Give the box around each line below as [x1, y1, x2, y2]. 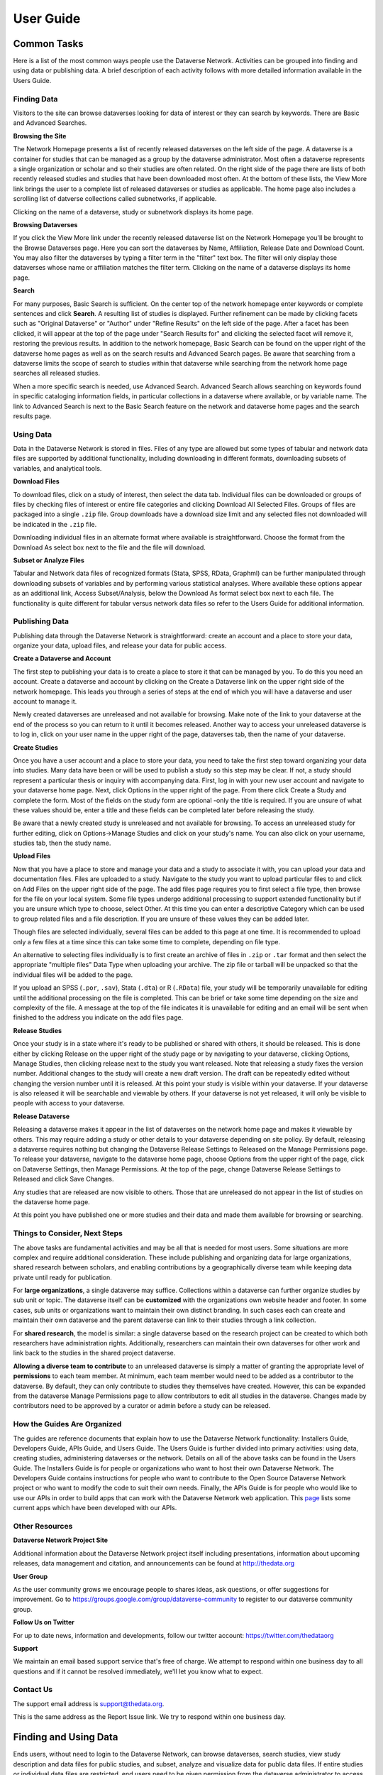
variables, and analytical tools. [13, 464, 102, 472]
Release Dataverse [13, 1112, 70, 1120]
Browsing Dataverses [13, 220, 78, 229]
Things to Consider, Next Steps [13, 1228, 123, 1238]
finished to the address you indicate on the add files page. [13, 1013, 184, 1022]
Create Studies [13, 743, 58, 752]
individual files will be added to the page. [13, 970, 133, 979]
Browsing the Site [13, 131, 67, 140]
